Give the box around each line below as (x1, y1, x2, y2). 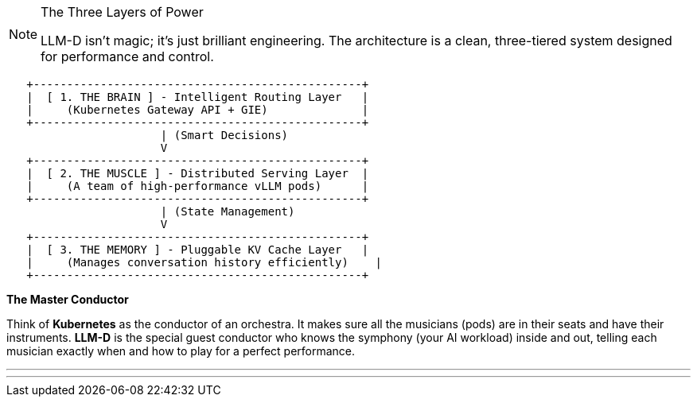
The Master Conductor (6, 293, 129, 306)
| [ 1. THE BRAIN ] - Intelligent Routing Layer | (26, 91, 369, 103)
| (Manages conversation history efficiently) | (26, 256, 383, 269)
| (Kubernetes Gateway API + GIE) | (26, 103, 369, 116)
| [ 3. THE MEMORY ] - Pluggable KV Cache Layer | (26, 243, 369, 256)
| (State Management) (160, 205, 295, 218)
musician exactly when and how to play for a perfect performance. (6, 344, 356, 358)
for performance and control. (41, 48, 214, 64)
